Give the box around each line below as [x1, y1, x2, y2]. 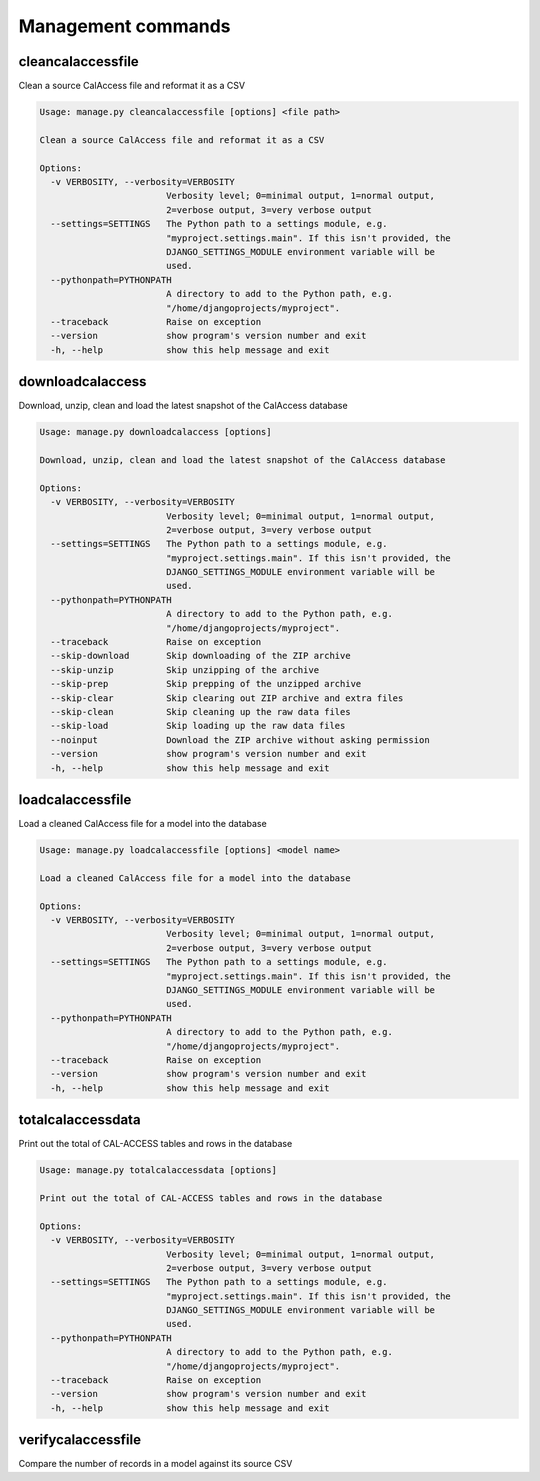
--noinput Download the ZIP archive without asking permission [50, 734, 430, 745]
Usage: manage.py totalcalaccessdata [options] [39, 1165, 277, 1176]
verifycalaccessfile [18, 1431, 142, 1449]
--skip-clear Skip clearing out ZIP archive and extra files [50, 692, 404, 704]
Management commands [18, 15, 231, 37]
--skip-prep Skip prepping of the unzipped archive [50, 678, 362, 690]
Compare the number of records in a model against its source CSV [18, 1458, 293, 1470]
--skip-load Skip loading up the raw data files [50, 720, 346, 732]
